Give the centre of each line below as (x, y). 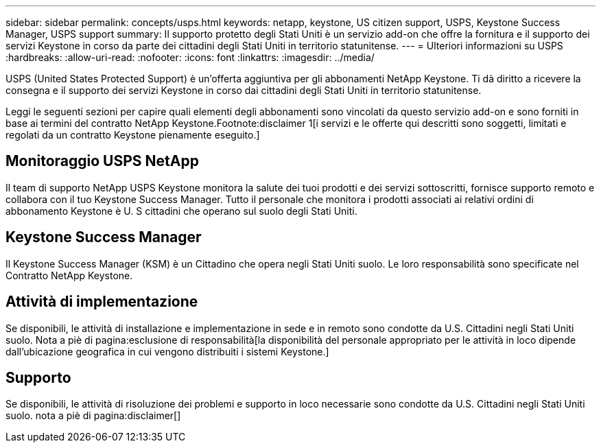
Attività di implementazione (102, 302)
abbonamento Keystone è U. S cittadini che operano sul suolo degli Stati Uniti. (181, 211)
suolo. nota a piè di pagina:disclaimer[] (93, 416)
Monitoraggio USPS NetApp (102, 161)
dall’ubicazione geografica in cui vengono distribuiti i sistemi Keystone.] (167, 351)
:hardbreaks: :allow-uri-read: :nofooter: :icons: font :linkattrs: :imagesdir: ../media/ (190, 57)
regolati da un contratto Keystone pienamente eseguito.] (133, 135)
